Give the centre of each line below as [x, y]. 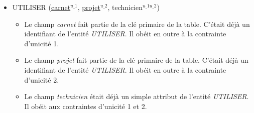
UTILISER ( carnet [41, 7]
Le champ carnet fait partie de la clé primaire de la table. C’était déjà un [137, 24]
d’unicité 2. [42, 79]
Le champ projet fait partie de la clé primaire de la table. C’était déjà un [136, 60]
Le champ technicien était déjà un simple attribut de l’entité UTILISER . [137, 96]
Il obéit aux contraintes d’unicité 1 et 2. [86, 106]
